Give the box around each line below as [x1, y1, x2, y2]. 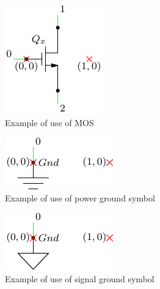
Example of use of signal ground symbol [5, 272, 155, 285]
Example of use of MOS [5, 116, 94, 129]
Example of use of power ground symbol [5, 191, 155, 204]
